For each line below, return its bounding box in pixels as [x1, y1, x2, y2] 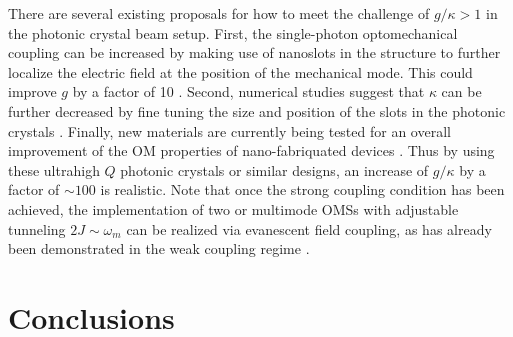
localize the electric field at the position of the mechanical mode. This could [8, 61, 473, 82]
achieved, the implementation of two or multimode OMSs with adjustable [8, 198, 459, 219]
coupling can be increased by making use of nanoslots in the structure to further [8, 42, 501, 63]
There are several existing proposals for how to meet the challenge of [8, 3, 430, 23]
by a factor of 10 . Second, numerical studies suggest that [72, 81, 425, 102]
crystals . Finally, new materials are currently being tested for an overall [8, 120, 451, 141]
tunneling [8, 218, 66, 239]
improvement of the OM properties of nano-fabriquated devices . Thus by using [8, 140, 495, 161]
